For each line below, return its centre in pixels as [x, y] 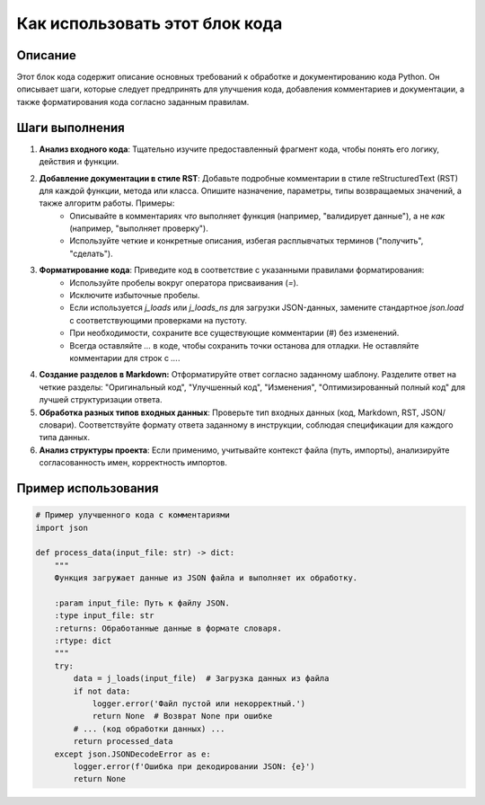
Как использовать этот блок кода [150, 23]
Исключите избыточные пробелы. [135, 296]
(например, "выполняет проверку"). [139, 228]
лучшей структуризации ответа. [101, 400]
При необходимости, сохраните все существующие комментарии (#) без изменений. [234, 333]
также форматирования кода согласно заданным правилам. [133, 102]
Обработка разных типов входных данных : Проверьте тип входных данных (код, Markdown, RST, [229, 412]
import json [62, 527]
